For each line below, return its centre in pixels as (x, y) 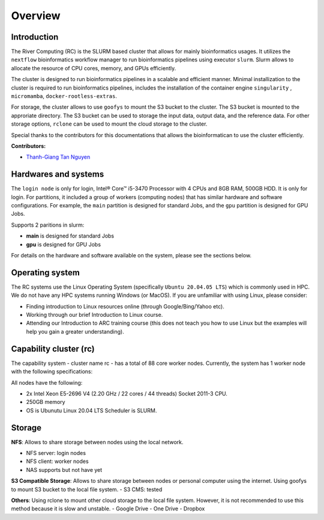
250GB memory (46, 402)
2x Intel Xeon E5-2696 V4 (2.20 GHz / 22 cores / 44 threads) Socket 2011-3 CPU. (127, 393)
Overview (36, 16)
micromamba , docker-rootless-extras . (64, 96)
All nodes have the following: (47, 382)
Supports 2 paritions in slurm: (48, 225)
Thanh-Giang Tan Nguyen (58, 157)
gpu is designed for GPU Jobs (64, 244)
